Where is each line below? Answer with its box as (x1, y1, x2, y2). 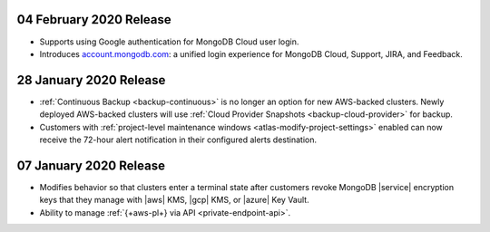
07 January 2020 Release (16, 158, 165, 173)
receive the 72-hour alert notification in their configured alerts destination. (39, 134, 318, 145)
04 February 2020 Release (16, 12, 171, 27)
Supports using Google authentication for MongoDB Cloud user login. (39, 36, 299, 47)
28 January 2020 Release (16, 72, 166, 88)
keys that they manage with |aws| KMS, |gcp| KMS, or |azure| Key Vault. (39, 195, 309, 206)
